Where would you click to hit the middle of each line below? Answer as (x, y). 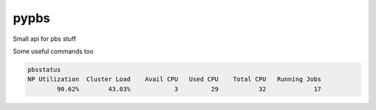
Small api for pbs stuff (45, 39)
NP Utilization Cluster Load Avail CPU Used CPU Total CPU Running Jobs (174, 79)
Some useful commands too (53, 51)
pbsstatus (44, 70)
